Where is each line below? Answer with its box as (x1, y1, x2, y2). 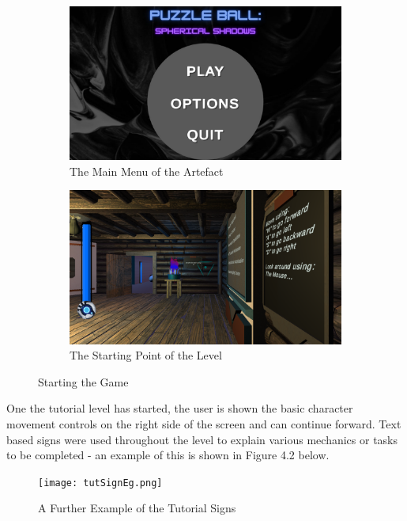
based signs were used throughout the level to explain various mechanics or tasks (6, 431, 398, 447)
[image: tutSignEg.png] (38, 477, 163, 489)
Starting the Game (38, 373, 129, 390)
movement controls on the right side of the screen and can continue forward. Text (6, 415, 401, 432)
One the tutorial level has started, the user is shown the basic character (6, 400, 353, 416)
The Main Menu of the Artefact (70, 162, 224, 179)
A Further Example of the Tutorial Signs (38, 500, 236, 516)
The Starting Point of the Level (70, 347, 222, 363)
